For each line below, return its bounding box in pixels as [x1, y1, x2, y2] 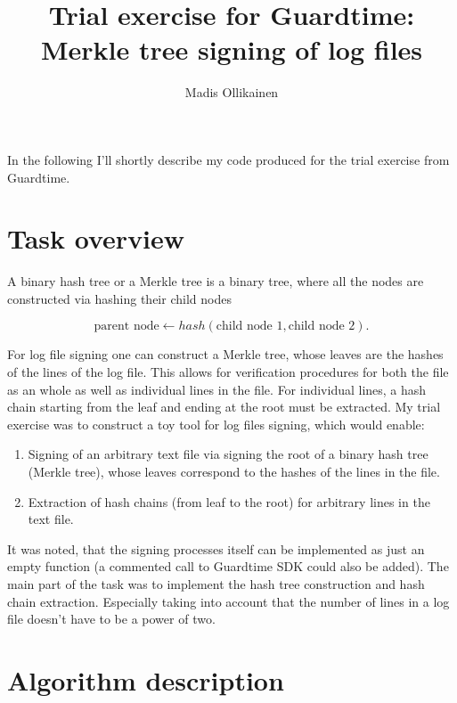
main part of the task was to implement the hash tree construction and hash [7, 574, 425, 593]
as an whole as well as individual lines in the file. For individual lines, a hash [7, 380, 427, 398]
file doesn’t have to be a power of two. [7, 609, 216, 628]
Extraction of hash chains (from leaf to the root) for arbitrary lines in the [28, 492, 430, 511]
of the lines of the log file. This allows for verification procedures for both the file [7, 363, 449, 380]
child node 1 [216, 320, 283, 333]
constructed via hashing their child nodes [7, 289, 232, 307]
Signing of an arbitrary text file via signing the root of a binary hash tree [28, 445, 428, 463]
